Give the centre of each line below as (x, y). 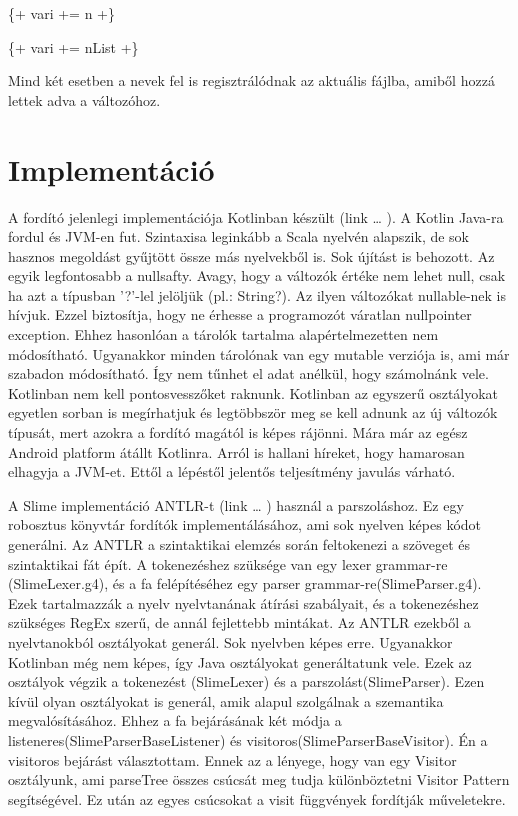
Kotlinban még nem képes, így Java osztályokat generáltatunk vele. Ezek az (240, 661)
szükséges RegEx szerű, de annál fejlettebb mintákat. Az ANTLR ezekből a (239, 622)
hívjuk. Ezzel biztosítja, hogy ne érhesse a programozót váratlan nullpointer (240, 314)
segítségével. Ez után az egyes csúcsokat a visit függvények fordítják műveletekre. (257, 798)
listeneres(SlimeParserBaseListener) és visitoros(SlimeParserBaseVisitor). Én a (248, 739)
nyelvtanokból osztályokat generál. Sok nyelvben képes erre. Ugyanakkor (230, 641)
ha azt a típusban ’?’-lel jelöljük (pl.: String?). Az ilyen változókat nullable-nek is (257, 294)
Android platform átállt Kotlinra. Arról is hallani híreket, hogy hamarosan (236, 451)
